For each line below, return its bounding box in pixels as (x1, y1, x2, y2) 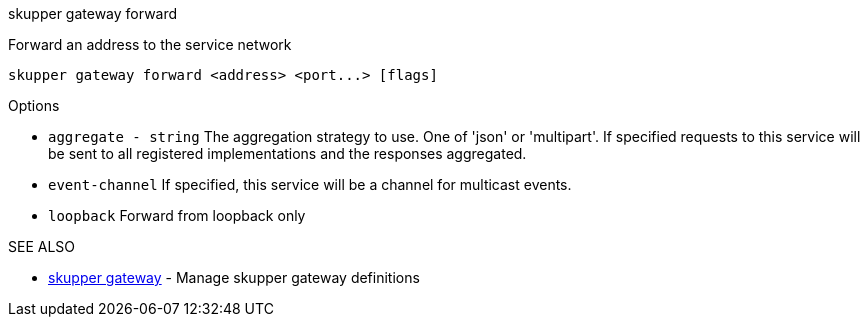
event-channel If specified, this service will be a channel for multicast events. (48, 176, 572, 193)
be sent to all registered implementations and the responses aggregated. (48, 145, 527, 162)
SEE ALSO (8, 238, 76, 255)
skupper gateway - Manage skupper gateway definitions (48, 269, 420, 286)
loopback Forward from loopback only (48, 207, 306, 224)
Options (8, 97, 60, 114)
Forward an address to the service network (8, 36, 292, 53)
